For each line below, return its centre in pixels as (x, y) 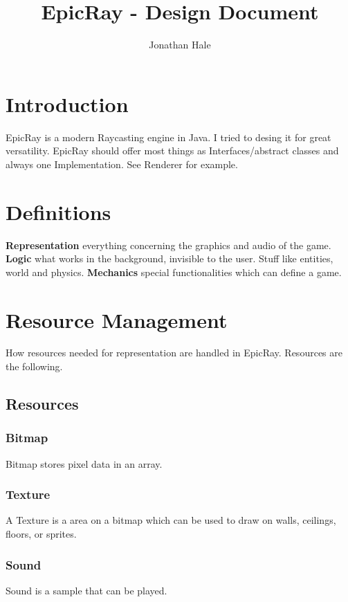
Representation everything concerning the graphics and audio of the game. (168, 245)
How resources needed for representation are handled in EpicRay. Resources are (174, 353)
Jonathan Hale (180, 45)
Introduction (67, 103)
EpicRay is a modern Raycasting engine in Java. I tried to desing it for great (168, 137)
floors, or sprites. (41, 534)
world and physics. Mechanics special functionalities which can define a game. (174, 272)
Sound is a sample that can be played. (86, 590)
